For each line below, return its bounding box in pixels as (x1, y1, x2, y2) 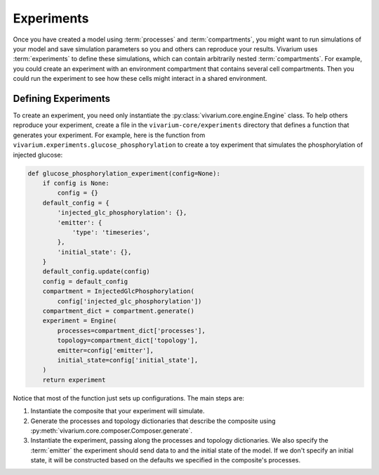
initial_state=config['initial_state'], (57, 356, 199, 364)
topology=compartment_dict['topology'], (57, 337, 199, 344)
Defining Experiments (13, 92, 111, 105)
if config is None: (42, 179, 110, 187)
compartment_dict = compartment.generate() (42, 307, 194, 315)
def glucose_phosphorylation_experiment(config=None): (27, 169, 220, 177)
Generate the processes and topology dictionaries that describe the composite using (30, 417, 277, 425)
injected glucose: (13, 150, 63, 159)
